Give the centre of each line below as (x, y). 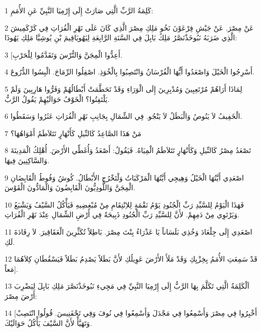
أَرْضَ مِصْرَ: (21, 296)
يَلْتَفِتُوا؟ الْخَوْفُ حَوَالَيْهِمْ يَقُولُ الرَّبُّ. (57, 99)
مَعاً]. (11, 269)
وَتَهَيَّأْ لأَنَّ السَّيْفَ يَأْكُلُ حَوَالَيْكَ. (48, 323)
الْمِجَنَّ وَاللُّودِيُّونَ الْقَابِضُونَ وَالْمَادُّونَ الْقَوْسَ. (70, 187)
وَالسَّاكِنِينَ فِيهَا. (27, 160)
